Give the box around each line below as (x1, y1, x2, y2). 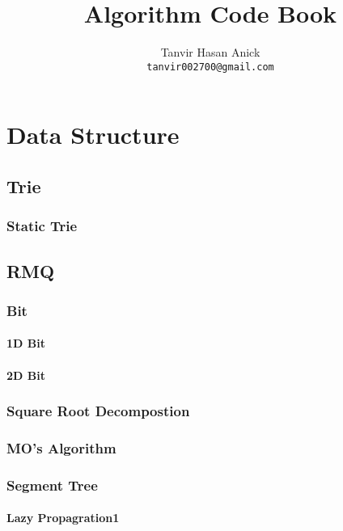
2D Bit (6, 366, 45, 383)
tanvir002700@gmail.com (146, 61, 274, 73)
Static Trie (6, 216, 78, 236)
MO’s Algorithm (6, 437, 116, 457)
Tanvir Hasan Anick (160, 44, 260, 61)
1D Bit (6, 335, 45, 352)
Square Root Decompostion (6, 401, 190, 421)
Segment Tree (6, 474, 98, 495)
